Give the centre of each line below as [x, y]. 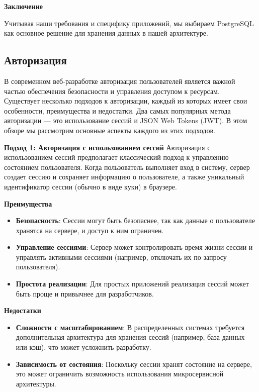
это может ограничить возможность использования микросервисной [120, 374]
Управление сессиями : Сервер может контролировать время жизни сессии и [134, 247]
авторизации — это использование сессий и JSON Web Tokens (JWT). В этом [126, 120]
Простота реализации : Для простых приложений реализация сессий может [132, 284]
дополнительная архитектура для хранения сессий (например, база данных [130, 337]
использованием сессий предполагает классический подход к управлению [116, 157]
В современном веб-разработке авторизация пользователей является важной [120, 81]
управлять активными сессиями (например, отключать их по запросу [121, 257]
